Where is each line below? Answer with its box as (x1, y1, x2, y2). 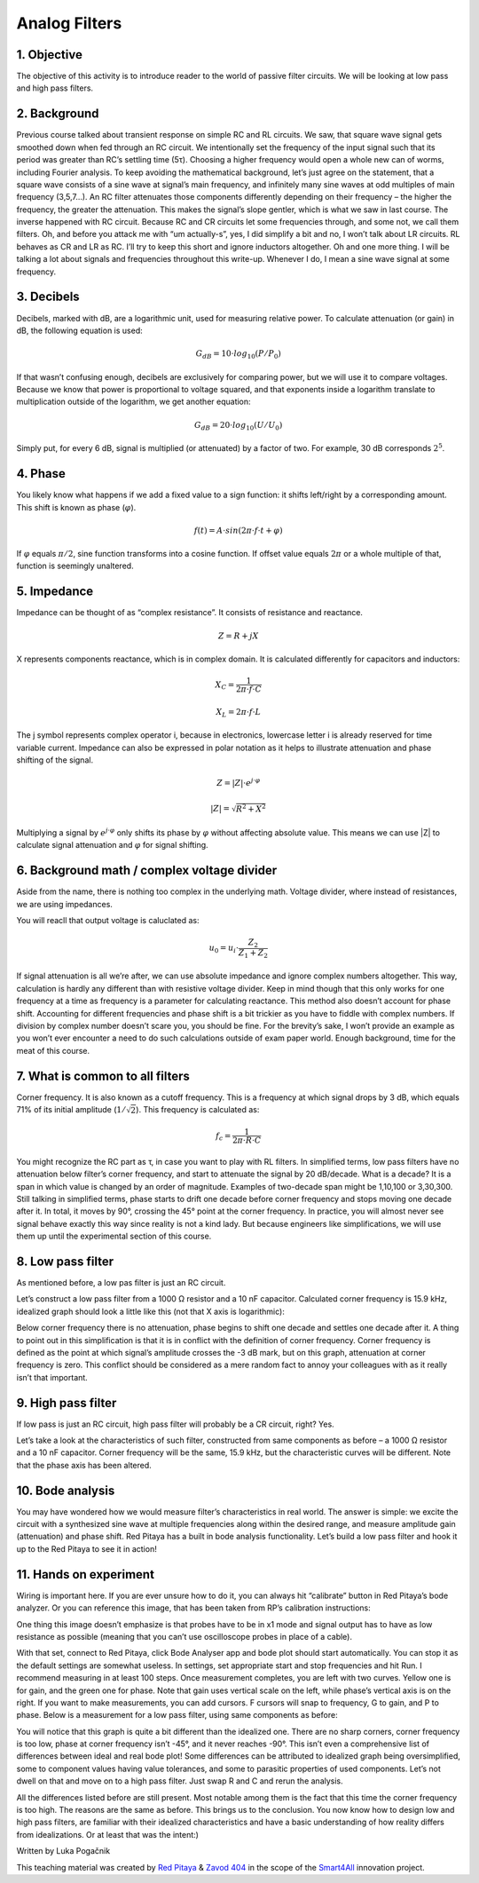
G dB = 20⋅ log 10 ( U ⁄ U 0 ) (193, 420, 283, 432)
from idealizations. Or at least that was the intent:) (16, 1829, 200, 1839)
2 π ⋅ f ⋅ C (235, 684, 262, 694)
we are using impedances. (16, 898, 113, 909)
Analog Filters (16, 13, 122, 33)
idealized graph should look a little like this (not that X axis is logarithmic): (16, 1306, 286, 1317)
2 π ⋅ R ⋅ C (232, 1135, 262, 1145)
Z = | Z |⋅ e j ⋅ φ (216, 777, 261, 788)
